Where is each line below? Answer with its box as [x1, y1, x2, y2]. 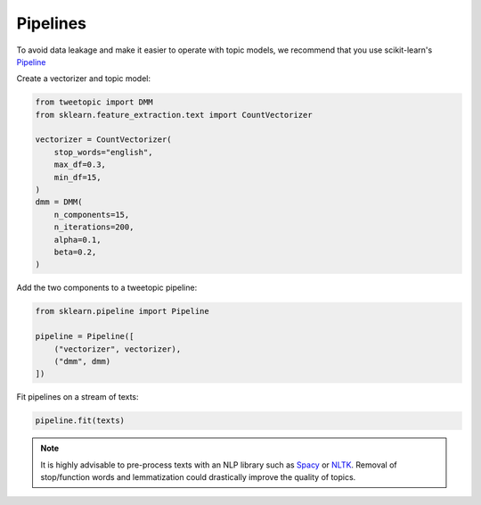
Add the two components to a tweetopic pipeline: [16, 282, 198, 294]
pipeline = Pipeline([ [35, 331, 135, 342]
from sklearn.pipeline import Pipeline [35, 306, 209, 317]
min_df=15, [53, 172, 102, 182]
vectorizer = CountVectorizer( [35, 135, 173, 145]
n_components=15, [53, 210, 130, 219]
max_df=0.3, [53, 160, 107, 170]
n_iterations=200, [53, 222, 135, 232]
